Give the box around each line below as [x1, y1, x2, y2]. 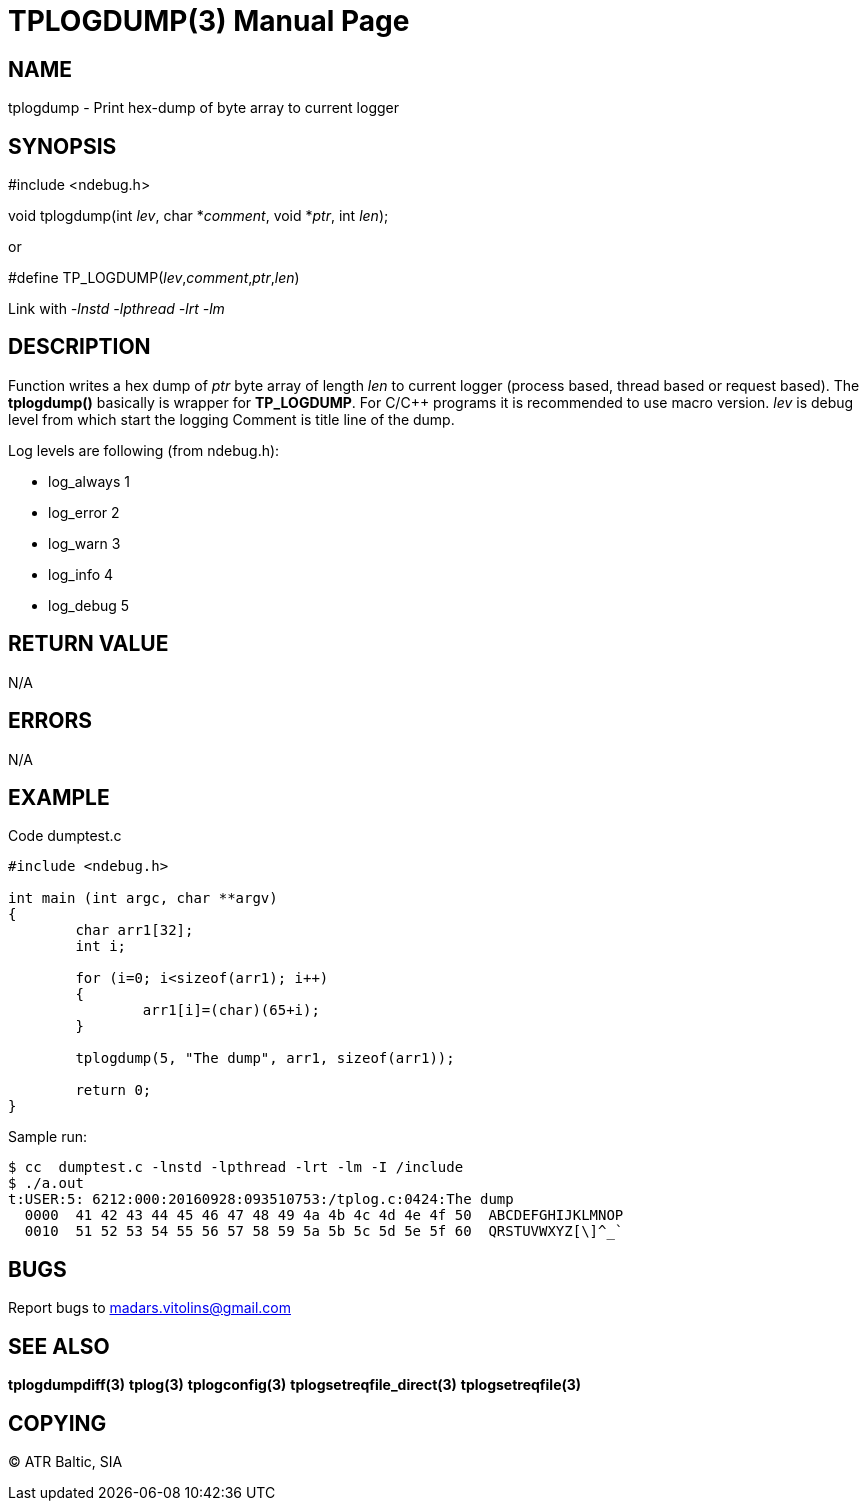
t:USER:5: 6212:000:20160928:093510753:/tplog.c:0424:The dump [8, 1191, 514, 1208]
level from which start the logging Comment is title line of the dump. [8, 410, 455, 428]
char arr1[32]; [75, 922, 194, 939]
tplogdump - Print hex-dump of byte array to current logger [8, 99, 400, 117]
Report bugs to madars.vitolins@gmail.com [8, 1299, 291, 1317]
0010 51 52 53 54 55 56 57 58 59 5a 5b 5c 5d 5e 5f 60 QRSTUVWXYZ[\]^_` [24, 1223, 624, 1240]
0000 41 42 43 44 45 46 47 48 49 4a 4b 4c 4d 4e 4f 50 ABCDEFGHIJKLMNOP [24, 1207, 624, 1224]
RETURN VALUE [8, 631, 169, 657]
